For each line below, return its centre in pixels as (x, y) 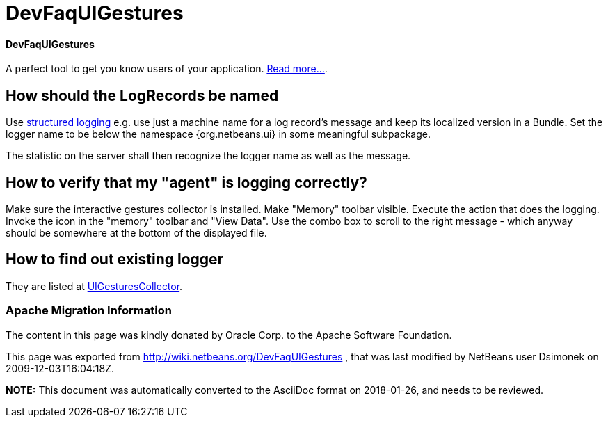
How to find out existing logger (115, 260)
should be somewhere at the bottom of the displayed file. (136, 233)
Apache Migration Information (89, 311)
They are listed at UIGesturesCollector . (94, 286)
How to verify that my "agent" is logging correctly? (186, 182)
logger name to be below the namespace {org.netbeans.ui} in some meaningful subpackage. (218, 134)
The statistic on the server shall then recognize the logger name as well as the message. (208, 156)
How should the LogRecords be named (142, 95)
